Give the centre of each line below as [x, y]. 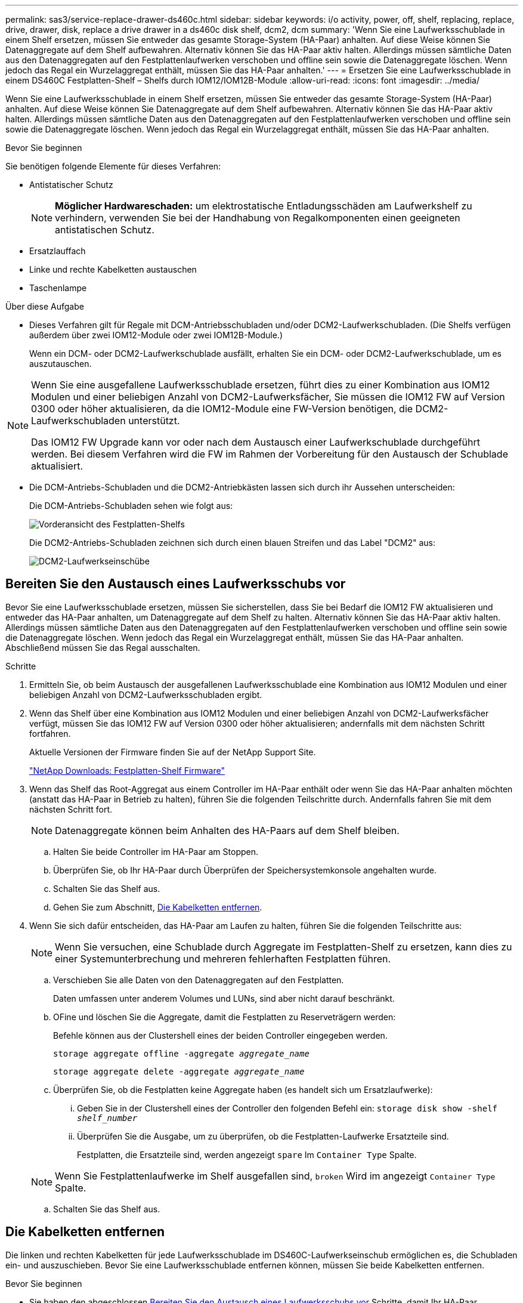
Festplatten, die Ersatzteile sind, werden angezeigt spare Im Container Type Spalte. [247, 1154]
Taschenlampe [58, 288]
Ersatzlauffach [58, 251]
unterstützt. [154, 421]
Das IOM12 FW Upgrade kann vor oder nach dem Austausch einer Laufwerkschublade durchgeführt [256, 442]
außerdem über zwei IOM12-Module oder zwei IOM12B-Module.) [156, 335]
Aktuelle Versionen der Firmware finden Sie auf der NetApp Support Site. [173, 752]
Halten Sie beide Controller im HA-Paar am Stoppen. [156, 851]
